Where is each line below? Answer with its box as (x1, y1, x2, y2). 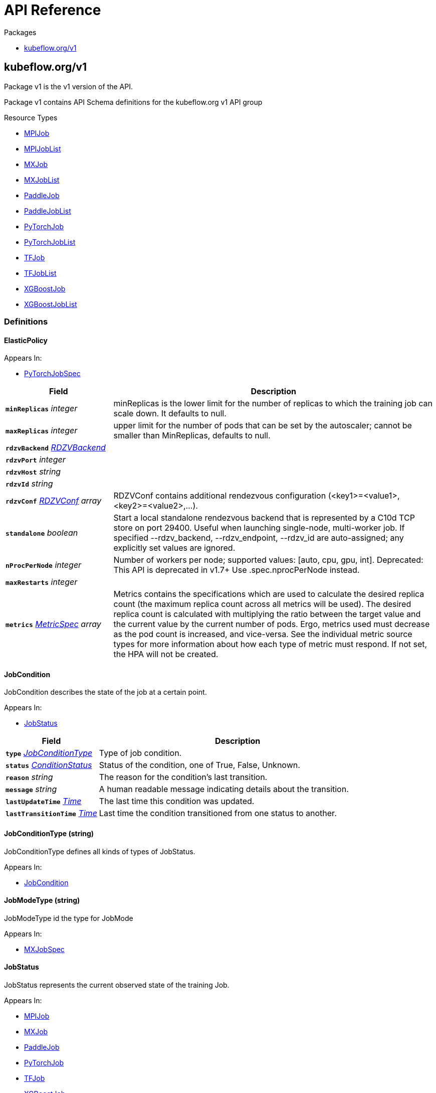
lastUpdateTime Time (6, 796, 82, 807)
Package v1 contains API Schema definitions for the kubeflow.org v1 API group (4, 97, 263, 106)
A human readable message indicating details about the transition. (99, 784, 349, 795)
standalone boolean (6, 528, 78, 538)
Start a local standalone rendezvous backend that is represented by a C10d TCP (113, 513, 415, 523)
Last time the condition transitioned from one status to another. (99, 808, 337, 819)
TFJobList (24, 268, 57, 277)
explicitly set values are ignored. (113, 543, 236, 553)
